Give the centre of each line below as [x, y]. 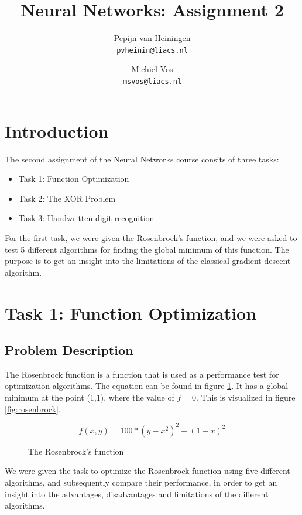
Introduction [57, 131]
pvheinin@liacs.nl [152, 50]
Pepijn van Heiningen [152, 38]
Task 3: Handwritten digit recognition [86, 218]
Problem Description [69, 350]
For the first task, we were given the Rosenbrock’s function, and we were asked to [151, 237]
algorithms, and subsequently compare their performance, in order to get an [141, 482]
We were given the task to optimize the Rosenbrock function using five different [147, 471]
